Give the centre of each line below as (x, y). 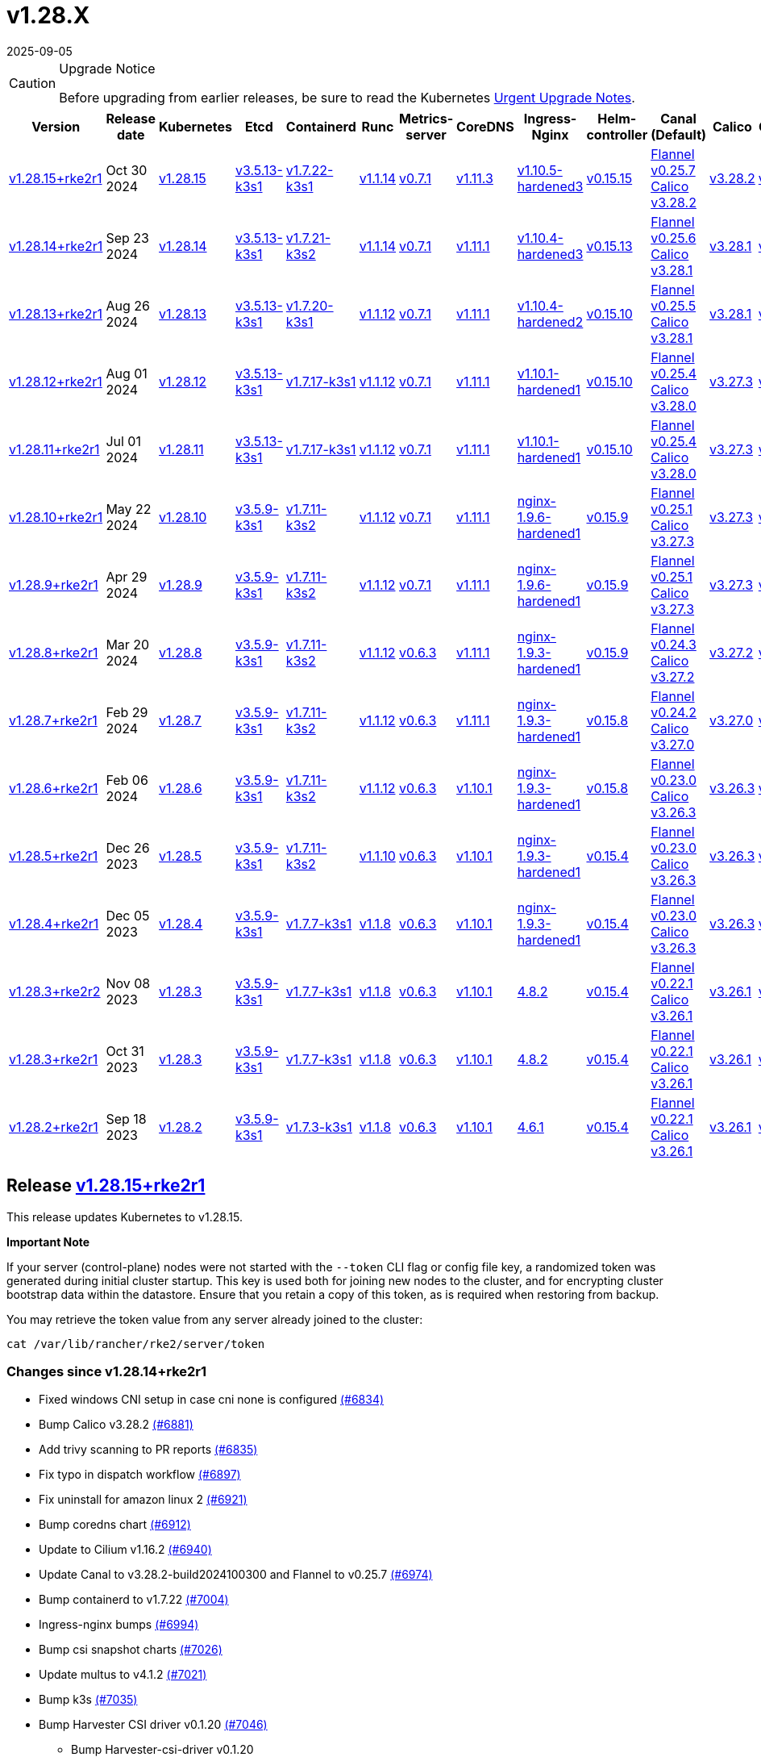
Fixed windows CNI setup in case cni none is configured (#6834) (212, 1400)
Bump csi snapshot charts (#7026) (131, 1650)
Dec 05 (128, 915)
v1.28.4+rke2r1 (54, 923)
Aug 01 (127, 373)
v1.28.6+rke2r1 (54, 788)
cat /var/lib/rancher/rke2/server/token (136, 1344)
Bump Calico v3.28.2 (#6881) (116, 1425)
